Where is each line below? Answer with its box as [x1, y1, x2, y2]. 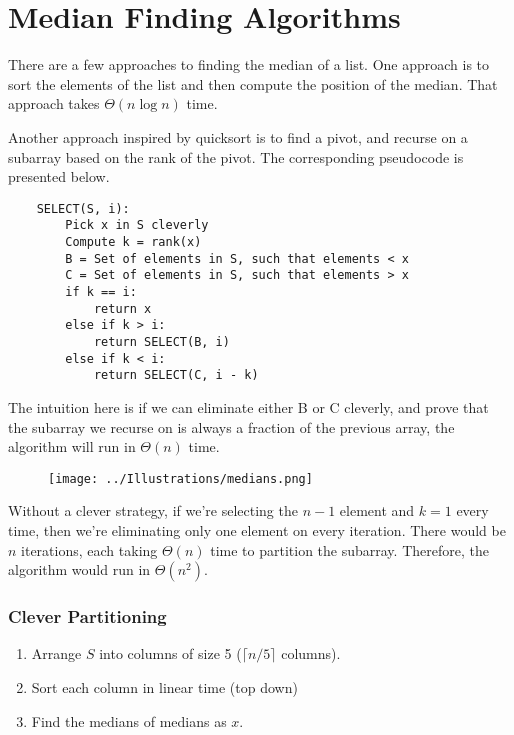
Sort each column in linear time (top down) [31, 676, 298, 697]
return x [93, 301, 152, 316]
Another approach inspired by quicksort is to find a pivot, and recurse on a [8, 126, 468, 147]
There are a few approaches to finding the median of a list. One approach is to [8, 54, 490, 75]
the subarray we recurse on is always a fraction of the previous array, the [8, 416, 455, 437]
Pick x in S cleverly [65, 218, 209, 233]
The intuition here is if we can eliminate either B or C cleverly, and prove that [8, 396, 489, 417]
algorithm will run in [8, 436, 136, 457]
